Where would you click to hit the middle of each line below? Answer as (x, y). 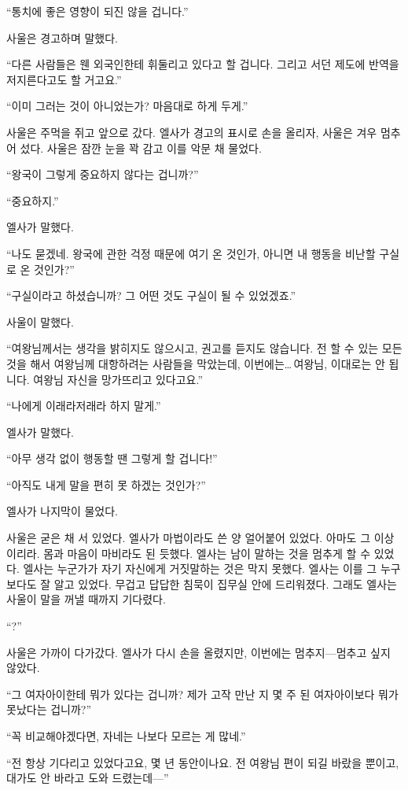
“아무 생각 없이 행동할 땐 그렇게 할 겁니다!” (112, 458)
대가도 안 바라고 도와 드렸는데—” (88, 778)
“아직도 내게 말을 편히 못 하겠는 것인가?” (106, 484)
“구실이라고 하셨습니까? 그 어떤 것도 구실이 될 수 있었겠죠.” (151, 295)
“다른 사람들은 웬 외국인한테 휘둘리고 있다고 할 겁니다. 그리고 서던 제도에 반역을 (203, 64)
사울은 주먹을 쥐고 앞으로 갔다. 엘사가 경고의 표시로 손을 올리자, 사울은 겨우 (192, 132)
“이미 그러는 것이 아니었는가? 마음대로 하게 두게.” (127, 106)
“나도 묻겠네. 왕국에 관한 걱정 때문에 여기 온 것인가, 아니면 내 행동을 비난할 (191, 253)
